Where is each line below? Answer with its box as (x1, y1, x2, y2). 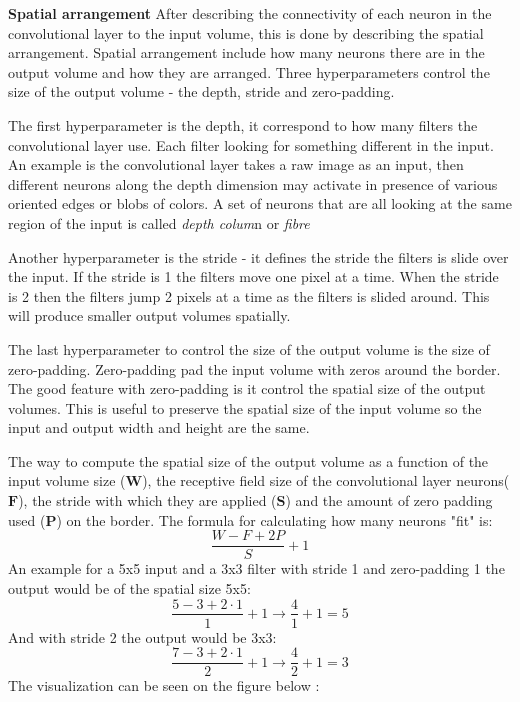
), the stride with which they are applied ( (18, 490, 277, 511)
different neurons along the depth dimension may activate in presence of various (8, 173, 498, 194)
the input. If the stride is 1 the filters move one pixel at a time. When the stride (8, 266, 499, 287)
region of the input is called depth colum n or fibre (8, 212, 310, 233)
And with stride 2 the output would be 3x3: (8, 626, 277, 647)
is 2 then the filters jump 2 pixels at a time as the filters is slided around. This (8, 285, 490, 306)
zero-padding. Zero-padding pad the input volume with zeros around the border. (8, 358, 501, 379)
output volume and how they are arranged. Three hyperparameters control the (8, 61, 490, 82)
